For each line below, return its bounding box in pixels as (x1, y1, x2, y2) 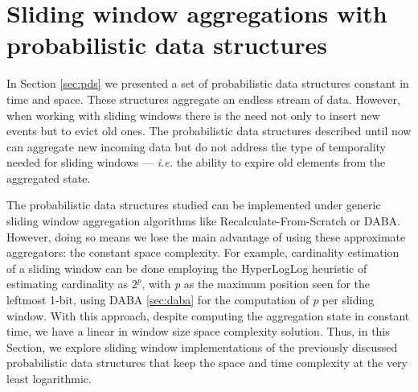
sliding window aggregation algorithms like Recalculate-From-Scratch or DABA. (6, 213, 400, 229)
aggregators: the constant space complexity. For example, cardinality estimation (6, 244, 400, 261)
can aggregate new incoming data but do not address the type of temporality (6, 138, 386, 155)
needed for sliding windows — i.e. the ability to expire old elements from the (6, 154, 386, 171)
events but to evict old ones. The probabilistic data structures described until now (6, 122, 412, 139)
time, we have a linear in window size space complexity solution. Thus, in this (6, 323, 390, 340)
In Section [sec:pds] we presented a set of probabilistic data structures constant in (6, 75, 409, 92)
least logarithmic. (6, 370, 92, 386)
